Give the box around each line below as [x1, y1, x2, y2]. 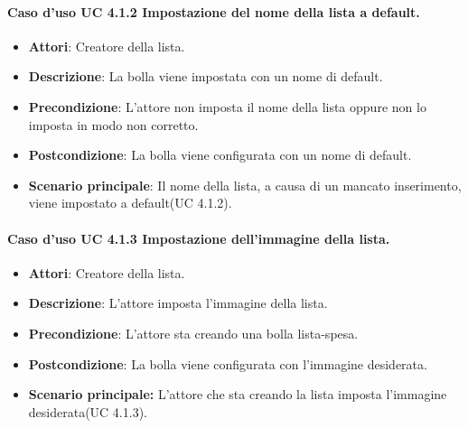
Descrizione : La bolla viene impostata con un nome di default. [28, 67, 383, 86]
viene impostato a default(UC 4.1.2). [28, 193, 232, 212]
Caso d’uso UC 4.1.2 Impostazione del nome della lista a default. [7, 2, 420, 21]
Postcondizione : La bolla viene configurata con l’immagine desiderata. [28, 354, 427, 373]
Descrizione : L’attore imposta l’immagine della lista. [28, 293, 328, 312]
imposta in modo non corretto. [28, 115, 199, 134]
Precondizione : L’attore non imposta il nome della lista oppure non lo [28, 97, 426, 116]
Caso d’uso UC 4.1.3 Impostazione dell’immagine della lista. [7, 228, 390, 247]
